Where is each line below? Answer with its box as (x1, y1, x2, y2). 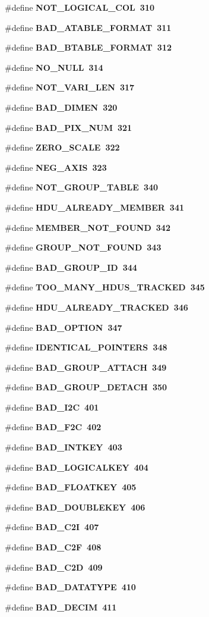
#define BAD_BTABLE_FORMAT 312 (5, 41, 172, 54)
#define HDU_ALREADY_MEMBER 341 (5, 201, 185, 213)
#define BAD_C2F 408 (5, 541, 102, 553)
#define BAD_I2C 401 (5, 400, 99, 413)
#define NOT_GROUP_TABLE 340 (5, 181, 159, 193)
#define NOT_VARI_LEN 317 (5, 81, 135, 93)
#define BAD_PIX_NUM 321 (5, 121, 132, 133)
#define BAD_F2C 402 (5, 421, 102, 433)
